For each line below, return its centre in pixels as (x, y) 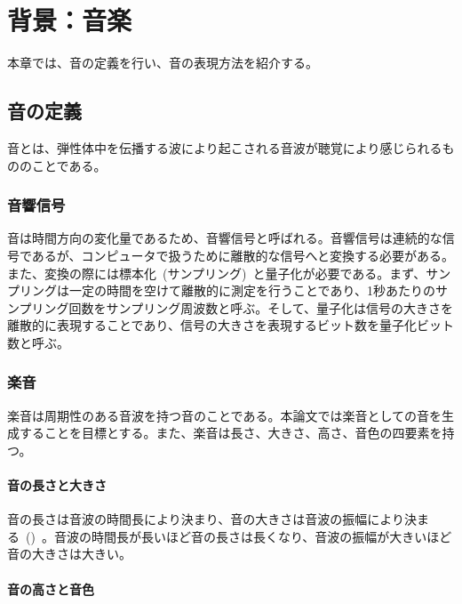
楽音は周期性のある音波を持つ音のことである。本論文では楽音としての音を (225, 415)
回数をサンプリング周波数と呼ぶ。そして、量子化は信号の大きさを (261, 307)
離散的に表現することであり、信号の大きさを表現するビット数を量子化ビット (231, 325)
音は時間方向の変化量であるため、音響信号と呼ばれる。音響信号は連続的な (225, 238)
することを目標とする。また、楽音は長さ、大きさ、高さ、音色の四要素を (231, 433)
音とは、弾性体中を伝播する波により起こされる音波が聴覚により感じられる (225, 147)
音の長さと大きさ (57, 485)
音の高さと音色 (51, 588)
